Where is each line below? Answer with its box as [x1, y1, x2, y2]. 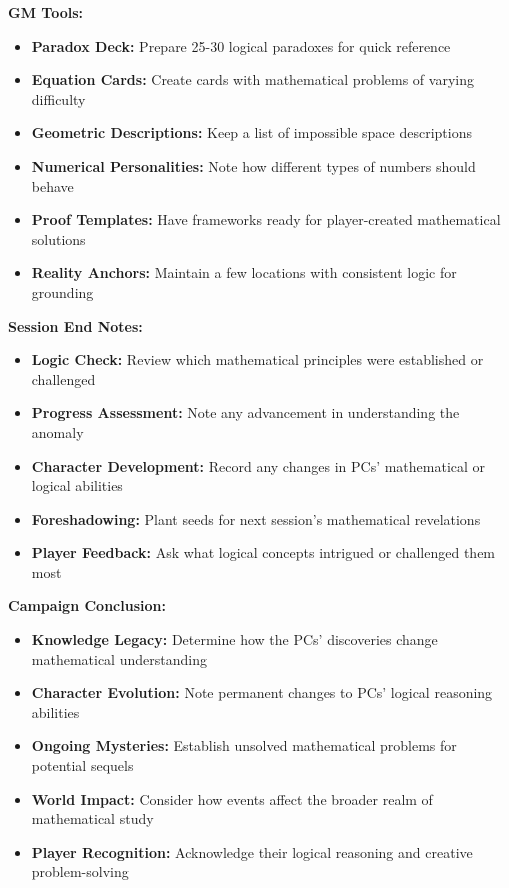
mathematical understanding [31, 648, 207, 669]
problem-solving [31, 861, 129, 882]
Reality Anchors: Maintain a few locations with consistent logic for [31, 262, 457, 283]
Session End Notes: [8, 315, 143, 336]
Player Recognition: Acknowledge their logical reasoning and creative [31, 841, 473, 862]
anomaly [31, 421, 84, 442]
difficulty [31, 88, 86, 109]
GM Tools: [8, 2, 83, 22]
